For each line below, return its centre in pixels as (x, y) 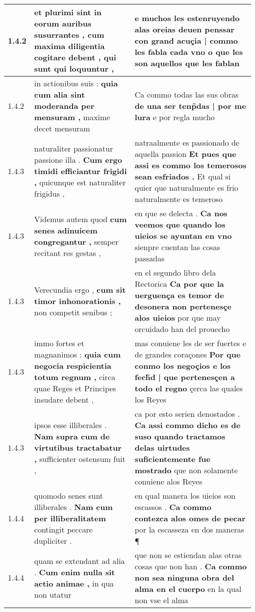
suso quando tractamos (180, 436)
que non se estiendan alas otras (188, 555)
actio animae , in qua (74, 583)
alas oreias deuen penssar (184, 29)
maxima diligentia (69, 46)
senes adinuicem (66, 230)
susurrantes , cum (69, 35)
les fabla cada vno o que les (189, 51)
